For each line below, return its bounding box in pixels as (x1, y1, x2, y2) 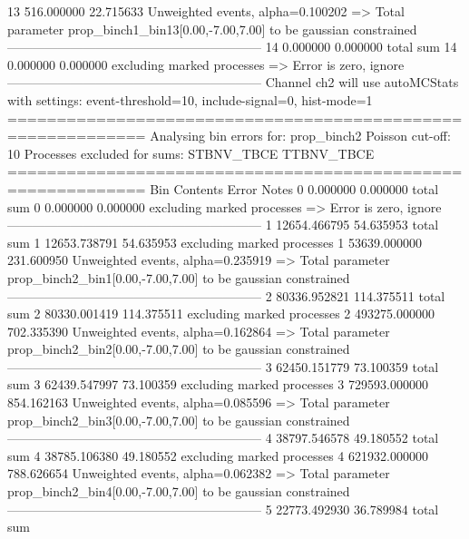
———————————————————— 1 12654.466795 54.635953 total (7, 215, 439, 234)
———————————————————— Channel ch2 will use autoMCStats (7, 73, 459, 92)
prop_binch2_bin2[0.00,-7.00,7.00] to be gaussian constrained (7, 339, 350, 358)
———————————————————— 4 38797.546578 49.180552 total (7, 428, 439, 447)
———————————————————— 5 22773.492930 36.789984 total (7, 499, 439, 518)
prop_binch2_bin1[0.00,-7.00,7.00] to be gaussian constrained (7, 268, 350, 287)
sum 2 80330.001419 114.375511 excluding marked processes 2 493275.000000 (7, 304, 435, 323)
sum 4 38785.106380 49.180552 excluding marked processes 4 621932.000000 (7, 446, 428, 465)
